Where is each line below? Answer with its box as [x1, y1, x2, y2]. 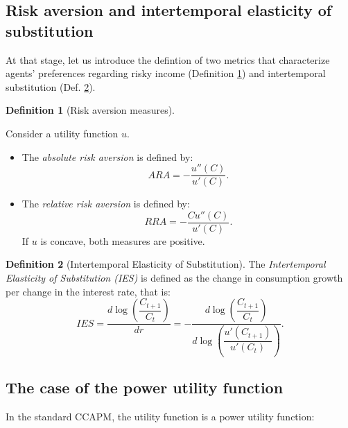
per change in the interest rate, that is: [6, 284, 171, 298]
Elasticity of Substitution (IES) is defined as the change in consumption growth [6, 271, 343, 285]
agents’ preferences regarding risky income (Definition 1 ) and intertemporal [6, 66, 326, 80]
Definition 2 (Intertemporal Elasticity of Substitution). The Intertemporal [6, 257, 326, 271]
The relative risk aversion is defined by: [21, 196, 190, 211]
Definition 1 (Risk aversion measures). [6, 103, 175, 117]
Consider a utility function [6, 126, 119, 140]
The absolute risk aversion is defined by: [21, 149, 193, 164]
